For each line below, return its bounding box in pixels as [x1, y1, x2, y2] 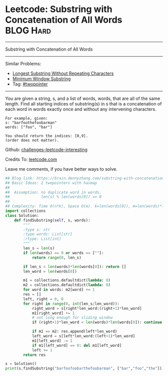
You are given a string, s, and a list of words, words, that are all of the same [5, 95, 160, 101]
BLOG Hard [5, 25, 51, 36]
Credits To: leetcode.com [5, 156, 57, 162]
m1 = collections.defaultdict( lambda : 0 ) [23, 278, 111, 283]
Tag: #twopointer [12, 81, 48, 87]
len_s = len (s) [23, 246, 55, 251]
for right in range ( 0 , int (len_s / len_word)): [23, 301, 120, 306]
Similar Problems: [5, 60, 41, 66]
